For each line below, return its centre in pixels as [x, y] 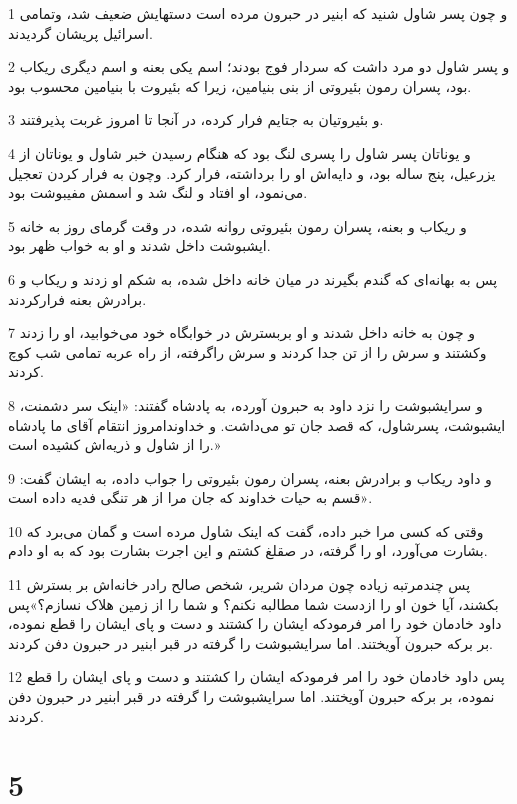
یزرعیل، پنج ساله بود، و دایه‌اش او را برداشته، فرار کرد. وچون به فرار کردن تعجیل [252, 172]
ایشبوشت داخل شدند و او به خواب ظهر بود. [139, 245]
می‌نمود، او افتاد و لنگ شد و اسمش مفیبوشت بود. [158, 192]
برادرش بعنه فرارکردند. [77, 298]
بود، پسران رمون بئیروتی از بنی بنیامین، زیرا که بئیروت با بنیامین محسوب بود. [240, 85]
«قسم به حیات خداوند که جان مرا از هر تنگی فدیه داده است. [190, 497]
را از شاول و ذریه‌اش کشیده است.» [114, 444]
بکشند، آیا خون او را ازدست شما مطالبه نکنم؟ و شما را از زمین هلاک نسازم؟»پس [253, 603]
